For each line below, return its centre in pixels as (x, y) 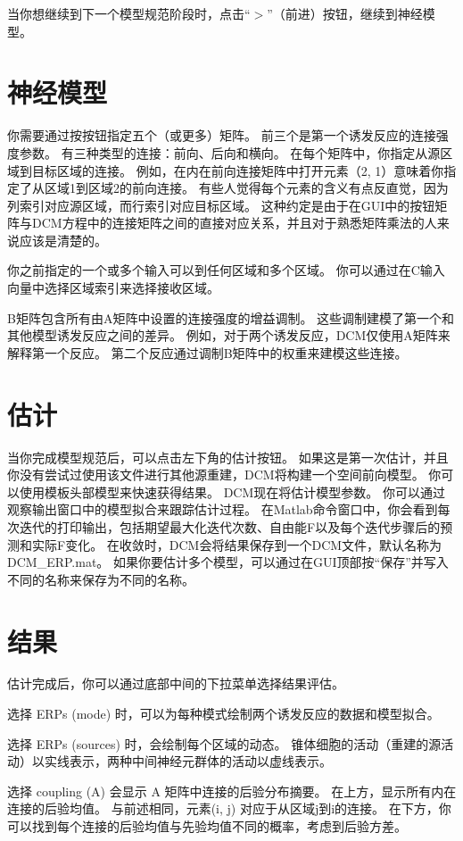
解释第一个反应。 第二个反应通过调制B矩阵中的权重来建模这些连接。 (207, 352)
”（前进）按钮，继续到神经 (345, 13)
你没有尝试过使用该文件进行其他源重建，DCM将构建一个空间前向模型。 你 (224, 475)
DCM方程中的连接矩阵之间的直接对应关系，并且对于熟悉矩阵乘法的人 (234, 223)
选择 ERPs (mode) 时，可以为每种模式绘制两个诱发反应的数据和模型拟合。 (223, 714)
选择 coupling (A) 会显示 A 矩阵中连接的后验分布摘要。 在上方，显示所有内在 (232, 791)
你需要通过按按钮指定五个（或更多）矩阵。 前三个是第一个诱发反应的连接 (222, 135)
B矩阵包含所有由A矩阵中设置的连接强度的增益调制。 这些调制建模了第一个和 (231, 317)
